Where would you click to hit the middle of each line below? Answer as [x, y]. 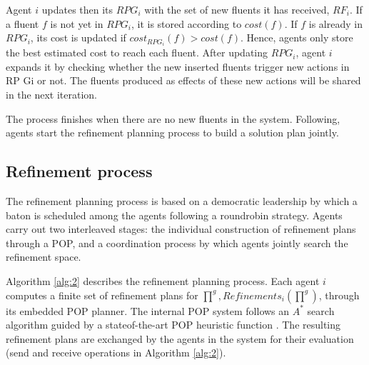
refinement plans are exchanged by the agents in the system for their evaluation [180, 338]
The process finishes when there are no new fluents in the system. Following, [173, 118]
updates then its [77, 9]
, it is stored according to [186, 23]
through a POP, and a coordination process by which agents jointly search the [177, 242]
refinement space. [44, 257]
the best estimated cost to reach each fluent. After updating [137, 52]
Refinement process [79, 171]
